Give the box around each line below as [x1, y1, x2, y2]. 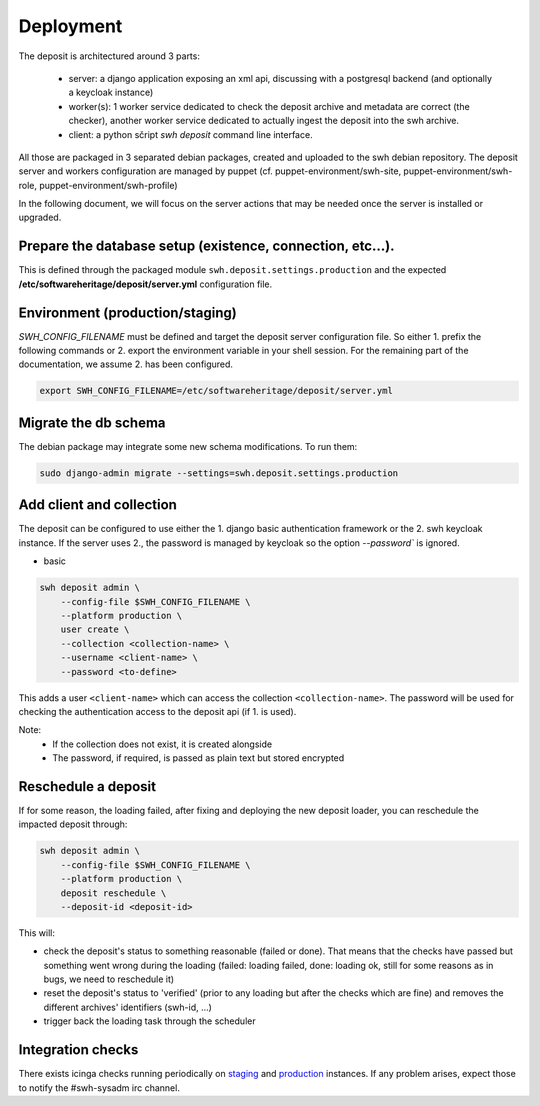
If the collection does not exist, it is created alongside [52, 738, 273, 750]
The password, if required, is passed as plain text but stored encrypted [52, 752, 345, 764]
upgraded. [18, 211, 62, 224]
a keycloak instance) [68, 86, 154, 99]
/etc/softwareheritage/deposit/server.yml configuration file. [18, 278, 273, 290]
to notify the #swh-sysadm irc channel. [18, 1081, 180, 1094]
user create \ [60, 624, 130, 635]
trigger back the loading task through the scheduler [43, 1015, 256, 1027]
